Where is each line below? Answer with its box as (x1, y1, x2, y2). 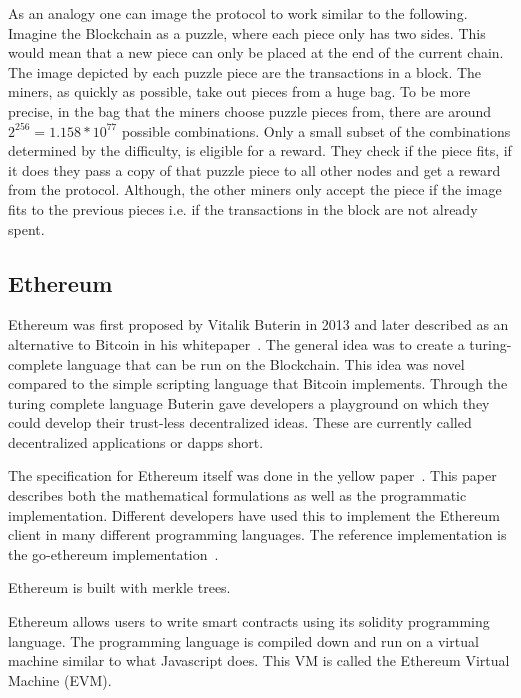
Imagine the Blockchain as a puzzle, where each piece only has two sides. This (8, 22, 486, 43)
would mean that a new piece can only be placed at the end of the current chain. (8, 42, 504, 63)
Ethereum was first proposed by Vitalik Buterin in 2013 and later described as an (8, 314, 509, 335)
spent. (8, 218, 45, 239)
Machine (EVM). (8, 669, 112, 690)
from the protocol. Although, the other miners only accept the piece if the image (8, 179, 502, 200)
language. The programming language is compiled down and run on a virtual (8, 630, 479, 651)
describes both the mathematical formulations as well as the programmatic (8, 485, 467, 506)
